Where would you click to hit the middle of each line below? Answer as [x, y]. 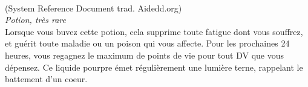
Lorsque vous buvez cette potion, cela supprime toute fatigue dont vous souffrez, [154, 31]
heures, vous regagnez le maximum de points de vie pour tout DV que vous [145, 55]
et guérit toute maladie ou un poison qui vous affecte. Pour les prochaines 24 [147, 43]
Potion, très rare [35, 20]
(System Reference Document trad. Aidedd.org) [93, 8]
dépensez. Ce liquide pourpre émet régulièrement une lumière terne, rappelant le [154, 67]
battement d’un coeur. [46, 79]
